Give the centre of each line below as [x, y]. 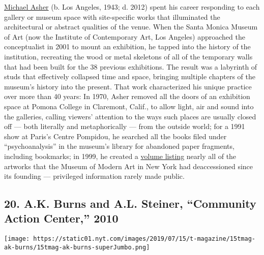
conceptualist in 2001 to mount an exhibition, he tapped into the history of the [127, 46]
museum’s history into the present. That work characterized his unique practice [128, 86]
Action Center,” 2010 [61, 218]
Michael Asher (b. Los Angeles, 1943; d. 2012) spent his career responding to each [132, 7]
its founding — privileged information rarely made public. [94, 176]
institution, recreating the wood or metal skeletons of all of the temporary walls [128, 56]
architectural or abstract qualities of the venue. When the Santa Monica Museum [131, 27]
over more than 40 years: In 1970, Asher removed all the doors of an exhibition [127, 96]
